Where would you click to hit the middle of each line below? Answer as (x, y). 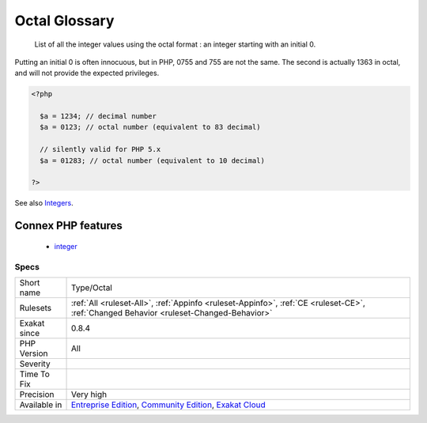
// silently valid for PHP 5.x (100, 149)
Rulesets (35, 308)
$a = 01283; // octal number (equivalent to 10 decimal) (152, 161)
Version (34, 353)
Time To (35, 374)
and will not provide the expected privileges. (87, 73)
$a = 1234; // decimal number (98, 116)
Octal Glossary (64, 21)
